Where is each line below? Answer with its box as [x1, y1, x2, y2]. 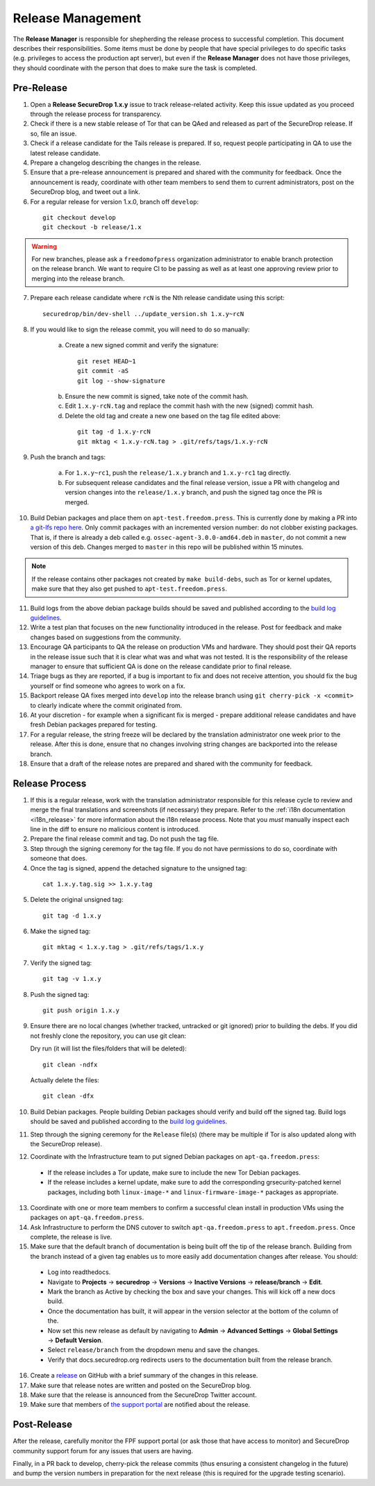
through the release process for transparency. [30, 110, 162, 118]
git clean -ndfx [42, 1060, 98, 1068]
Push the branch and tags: [30, 452, 106, 461]
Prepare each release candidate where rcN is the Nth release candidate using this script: [30, 294, 285, 302]
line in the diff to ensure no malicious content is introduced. [30, 825, 201, 833]
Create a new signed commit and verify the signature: [65, 341, 219, 349]
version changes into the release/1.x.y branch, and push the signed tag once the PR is [65, 488, 322, 497]
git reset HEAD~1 [77, 357, 136, 365]
